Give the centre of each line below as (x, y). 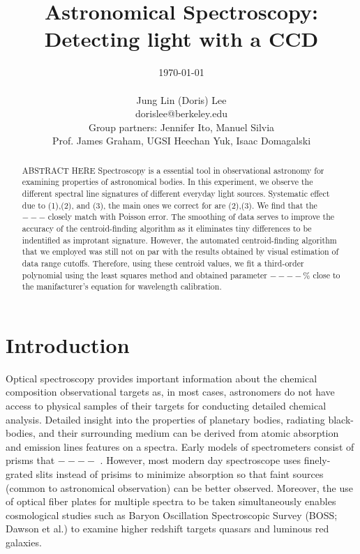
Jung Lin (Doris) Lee (181, 99)
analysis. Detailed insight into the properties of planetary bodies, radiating (165, 419)
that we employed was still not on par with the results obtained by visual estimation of (180, 252)
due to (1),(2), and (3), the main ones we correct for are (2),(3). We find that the (170, 205)
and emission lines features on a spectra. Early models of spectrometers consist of (180, 446)
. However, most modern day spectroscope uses (201, 460)
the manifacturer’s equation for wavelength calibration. (122, 286)
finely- (317, 460)
